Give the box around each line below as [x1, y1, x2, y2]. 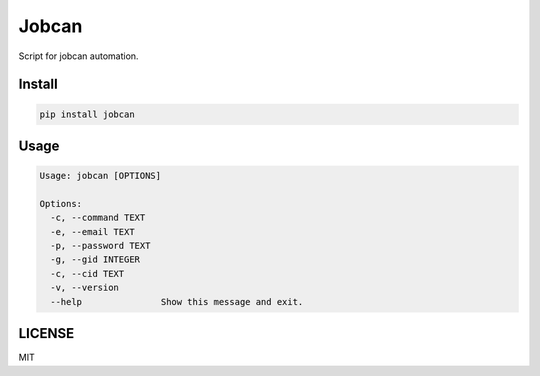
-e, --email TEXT [50, 226, 135, 237]
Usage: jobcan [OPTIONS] [39, 170, 162, 182]
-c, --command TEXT [50, 212, 146, 224]
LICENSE [18, 325, 75, 342]
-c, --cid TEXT [50, 268, 125, 279]
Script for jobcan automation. [18, 50, 139, 62]
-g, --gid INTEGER [50, 254, 140, 265]
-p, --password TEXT [50, 240, 151, 252]
